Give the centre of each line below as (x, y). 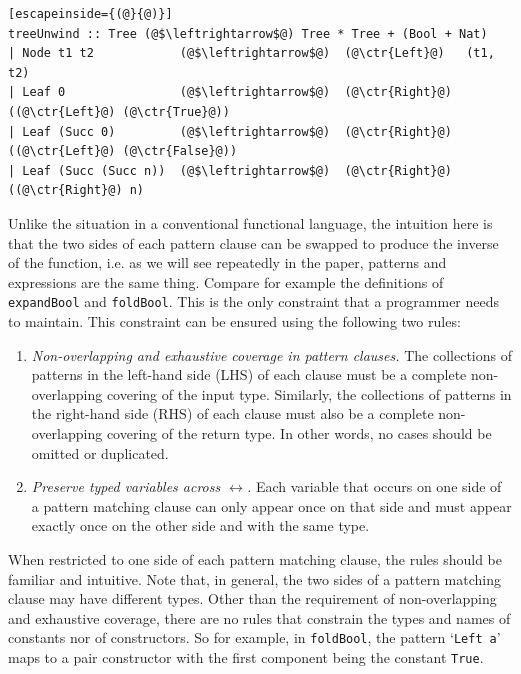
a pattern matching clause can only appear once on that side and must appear (271, 505)
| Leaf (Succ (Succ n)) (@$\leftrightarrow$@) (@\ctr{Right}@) (230, 170)
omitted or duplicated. (100, 452)
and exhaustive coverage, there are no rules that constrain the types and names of (259, 617)
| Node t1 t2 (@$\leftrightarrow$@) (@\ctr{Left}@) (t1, (251, 53)
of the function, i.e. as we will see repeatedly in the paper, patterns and (227, 262)
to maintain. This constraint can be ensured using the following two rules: (234, 320)
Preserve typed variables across (126, 486)
